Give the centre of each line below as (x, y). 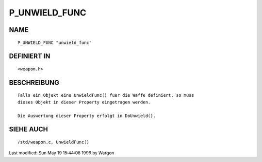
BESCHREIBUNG (34, 82)
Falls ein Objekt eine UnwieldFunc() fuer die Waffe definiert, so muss (106, 95)
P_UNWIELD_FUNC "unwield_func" (55, 43)
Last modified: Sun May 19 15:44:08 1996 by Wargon (62, 153)
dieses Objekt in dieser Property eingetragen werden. (84, 102)
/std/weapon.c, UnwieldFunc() (54, 142)
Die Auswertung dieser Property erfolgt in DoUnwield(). (87, 116)
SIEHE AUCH (28, 129)
